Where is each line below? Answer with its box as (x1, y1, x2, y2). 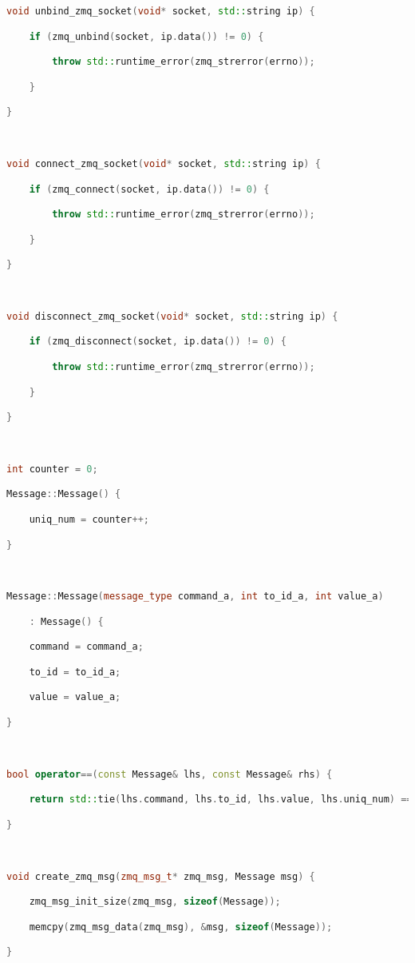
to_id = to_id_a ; (29, 666, 121, 678)
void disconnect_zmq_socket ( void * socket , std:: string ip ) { (6, 310, 338, 322)
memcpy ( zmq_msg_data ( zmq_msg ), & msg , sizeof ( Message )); (29, 921, 333, 933)
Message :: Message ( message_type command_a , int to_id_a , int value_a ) (6, 591, 384, 603)
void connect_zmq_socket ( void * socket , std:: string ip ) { (6, 157, 321, 169)
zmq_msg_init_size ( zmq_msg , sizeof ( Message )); (29, 896, 281, 908)
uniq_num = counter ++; (29, 513, 150, 525)
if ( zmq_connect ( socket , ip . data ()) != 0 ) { (29, 183, 270, 195)
